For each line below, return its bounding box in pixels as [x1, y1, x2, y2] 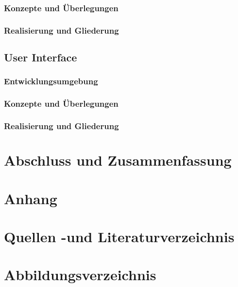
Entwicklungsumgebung [4, 75, 98, 87]
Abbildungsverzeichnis [4, 265, 156, 285]
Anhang [4, 188, 57, 208]
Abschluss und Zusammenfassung [4, 150, 232, 170]
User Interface [4, 50, 77, 65]
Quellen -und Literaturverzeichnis [4, 226, 235, 246]
